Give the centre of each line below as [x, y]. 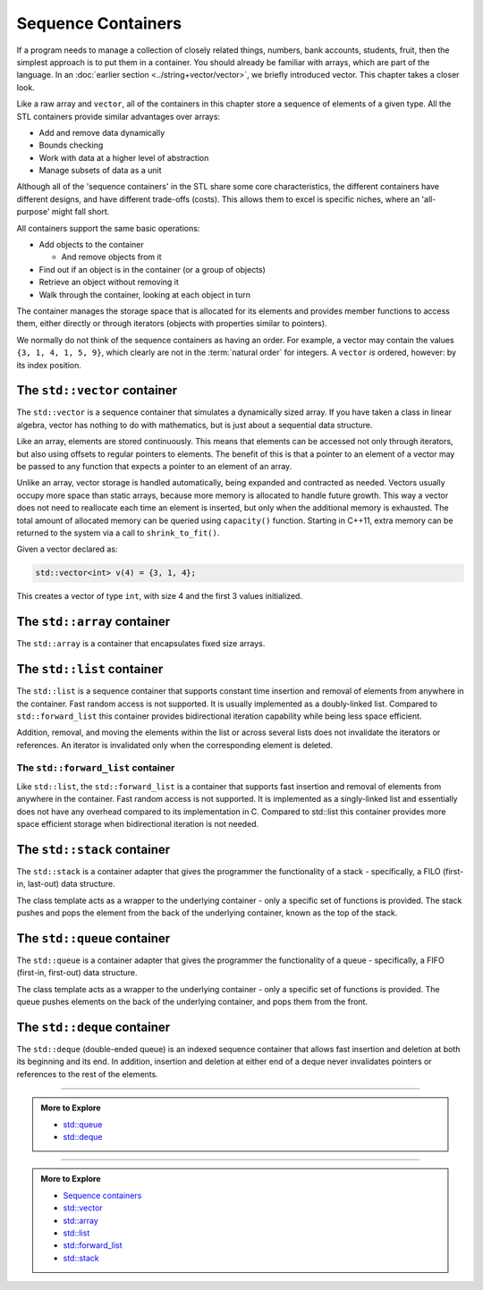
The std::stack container [93, 849]
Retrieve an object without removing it [109, 282]
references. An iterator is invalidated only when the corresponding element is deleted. [174, 745]
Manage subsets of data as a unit [100, 171]
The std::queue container [93, 938]
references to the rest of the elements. [87, 1074]
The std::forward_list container [96, 768]
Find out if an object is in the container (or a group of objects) [152, 269]
